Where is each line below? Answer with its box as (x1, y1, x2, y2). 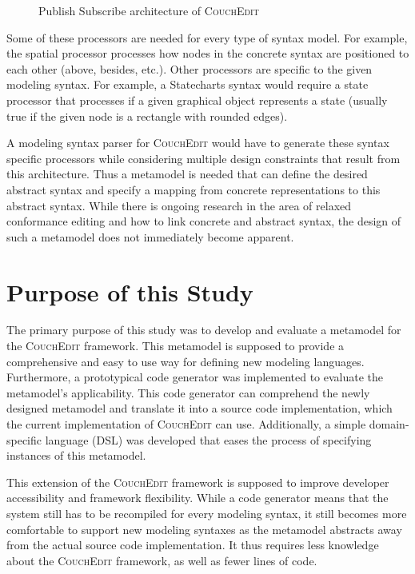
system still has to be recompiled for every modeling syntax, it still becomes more (6, 504, 407, 521)
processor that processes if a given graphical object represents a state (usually (6, 91, 388, 108)
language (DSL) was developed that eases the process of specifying (45, 431, 372, 448)
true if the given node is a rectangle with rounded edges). (6, 107, 288, 124)
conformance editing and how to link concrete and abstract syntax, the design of (6, 213, 401, 229)
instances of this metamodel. (6, 447, 146, 464)
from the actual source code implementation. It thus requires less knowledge (6, 536, 379, 553)
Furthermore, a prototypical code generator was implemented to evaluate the (6, 369, 384, 385)
